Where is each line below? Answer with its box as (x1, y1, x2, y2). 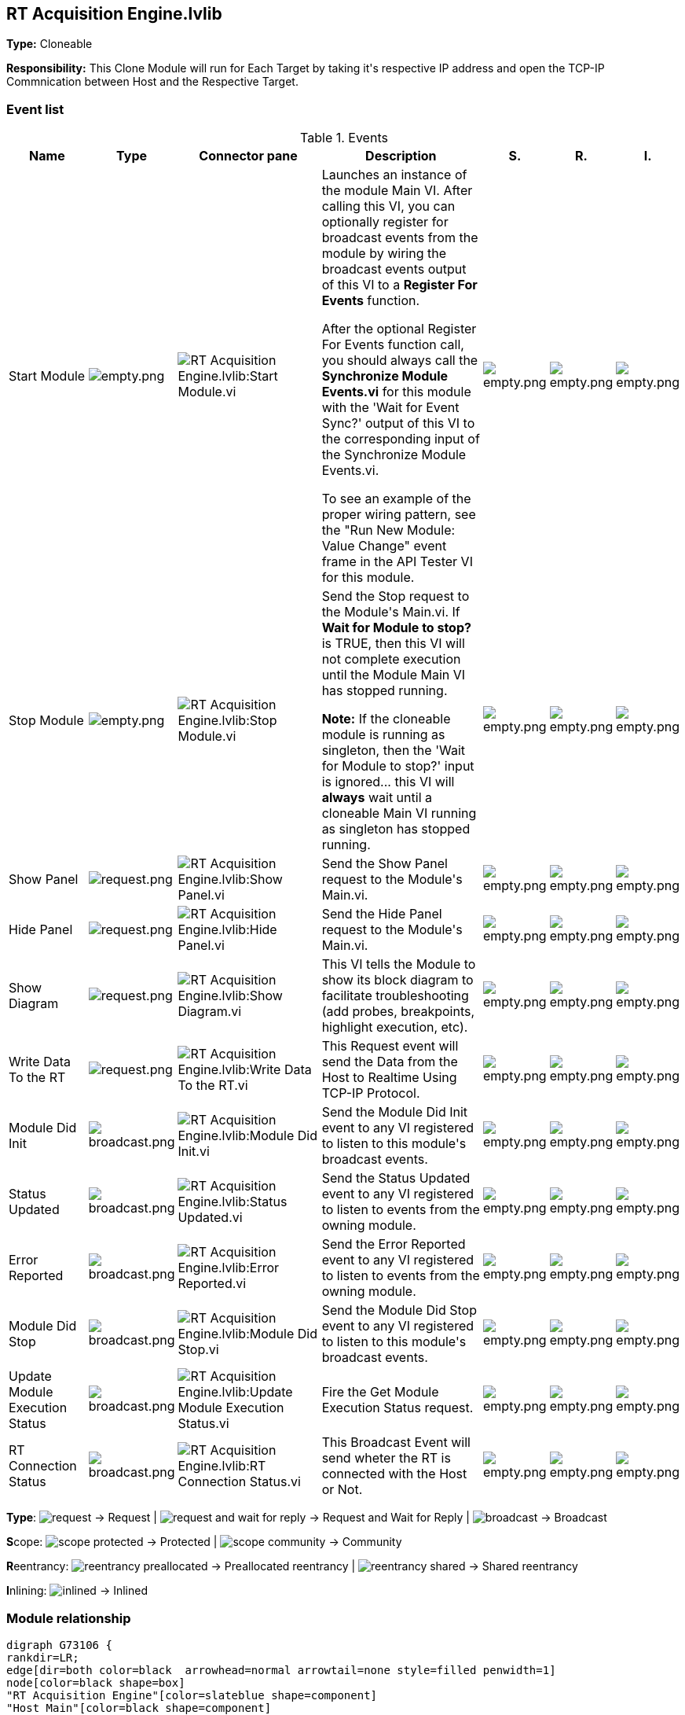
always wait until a (321, 789, 432, 806)
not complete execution (321, 651, 461, 668)
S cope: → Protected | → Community (6, 1535, 402, 1549)
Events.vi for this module (321, 384, 471, 400)
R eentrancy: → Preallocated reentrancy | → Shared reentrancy (6, 1559, 578, 1573)
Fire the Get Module (321, 1384, 439, 1400)
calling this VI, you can (321, 198, 456, 215)
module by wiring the (321, 245, 446, 262)
